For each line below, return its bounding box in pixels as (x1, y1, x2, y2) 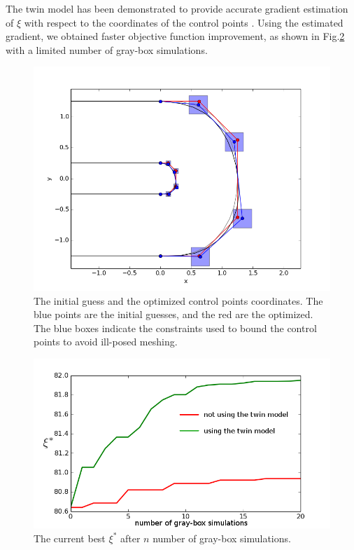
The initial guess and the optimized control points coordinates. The (34, 293, 323, 308)
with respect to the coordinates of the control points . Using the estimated (24, 15, 344, 29)
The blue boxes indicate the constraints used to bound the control (34, 320, 317, 335)
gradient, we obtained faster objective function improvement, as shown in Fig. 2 (6, 29, 345, 43)
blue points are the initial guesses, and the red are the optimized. (34, 307, 313, 322)
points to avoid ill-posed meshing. (34, 334, 178, 349)
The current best (34, 530, 106, 545)
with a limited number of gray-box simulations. (6, 42, 208, 57)
